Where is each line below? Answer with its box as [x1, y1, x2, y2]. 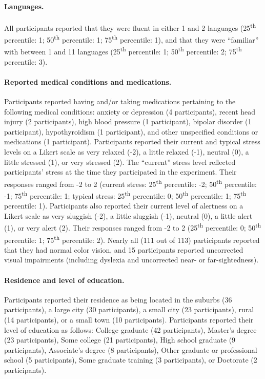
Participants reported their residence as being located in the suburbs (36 [4, 294, 232, 305]
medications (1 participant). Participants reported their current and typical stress [4, 136, 260, 147]
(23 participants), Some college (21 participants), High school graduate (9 [4, 334, 236, 345]
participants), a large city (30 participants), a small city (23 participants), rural [4, 304, 254, 315]
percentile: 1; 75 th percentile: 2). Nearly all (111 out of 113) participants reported [4, 233, 260, 245]
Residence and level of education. [4, 274, 125, 285]
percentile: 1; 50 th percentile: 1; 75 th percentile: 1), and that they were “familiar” [4, 33, 259, 45]
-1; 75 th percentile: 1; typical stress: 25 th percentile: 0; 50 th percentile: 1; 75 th [4, 188, 247, 201]
